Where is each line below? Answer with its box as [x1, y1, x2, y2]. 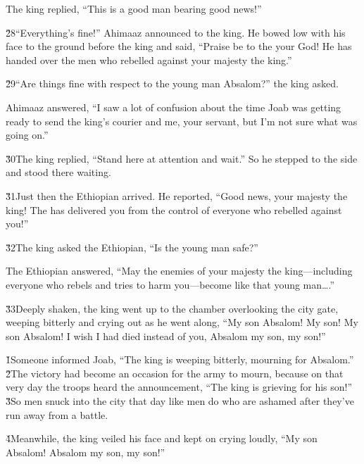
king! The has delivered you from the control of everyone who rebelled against [6, 202, 342, 217]
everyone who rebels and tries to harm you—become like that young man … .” [6, 277, 335, 291]
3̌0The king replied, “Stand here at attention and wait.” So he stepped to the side [6, 151, 358, 165]
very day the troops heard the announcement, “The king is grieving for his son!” [6, 380, 353, 394]
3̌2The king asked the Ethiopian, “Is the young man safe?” [6, 239, 258, 254]
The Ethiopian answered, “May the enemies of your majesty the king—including [6, 263, 353, 278]
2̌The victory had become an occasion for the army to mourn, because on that [6, 365, 344, 380]
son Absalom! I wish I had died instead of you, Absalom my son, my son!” [6, 328, 326, 343]
